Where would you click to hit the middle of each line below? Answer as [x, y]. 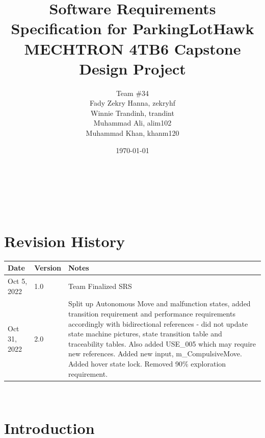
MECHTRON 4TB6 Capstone [132, 48]
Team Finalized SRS [100, 286]
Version [48, 268]
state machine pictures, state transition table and [145, 334]
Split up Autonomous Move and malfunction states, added [160, 303]
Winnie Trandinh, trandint [132, 113]
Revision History [64, 241]
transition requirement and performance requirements [152, 313]
